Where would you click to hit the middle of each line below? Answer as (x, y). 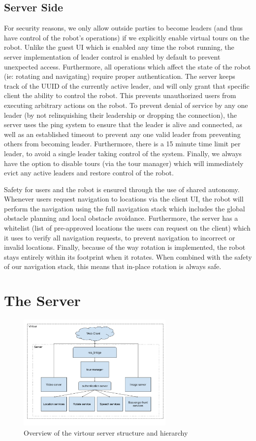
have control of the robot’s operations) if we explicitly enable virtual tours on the (127, 37)
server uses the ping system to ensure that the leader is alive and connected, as (123, 124)
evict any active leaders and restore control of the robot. (89, 173)
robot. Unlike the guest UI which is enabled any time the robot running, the (119, 47)
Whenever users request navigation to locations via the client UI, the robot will (124, 199)
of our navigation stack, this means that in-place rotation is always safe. (113, 266)
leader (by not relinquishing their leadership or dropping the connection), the (120, 115)
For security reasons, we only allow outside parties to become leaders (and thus (124, 28)
